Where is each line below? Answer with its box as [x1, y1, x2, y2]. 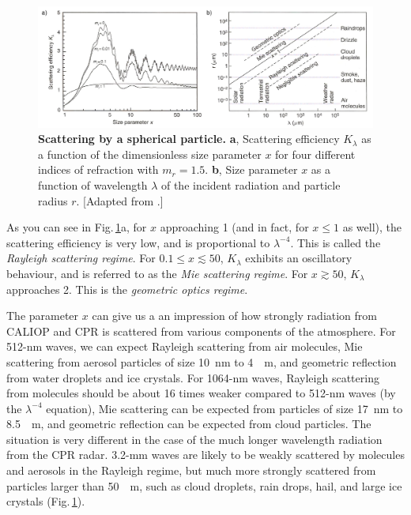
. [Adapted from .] [76, 192, 164, 209]
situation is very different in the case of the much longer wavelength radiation [6, 430, 383, 447]
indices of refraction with [38, 161, 159, 178]
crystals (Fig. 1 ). [6, 493, 85, 509]
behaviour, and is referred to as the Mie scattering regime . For [6, 265, 308, 281]
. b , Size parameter [205, 161, 298, 178]
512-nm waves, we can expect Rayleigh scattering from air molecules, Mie [6, 338, 363, 355]
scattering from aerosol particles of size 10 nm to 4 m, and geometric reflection [6, 353, 397, 370]
